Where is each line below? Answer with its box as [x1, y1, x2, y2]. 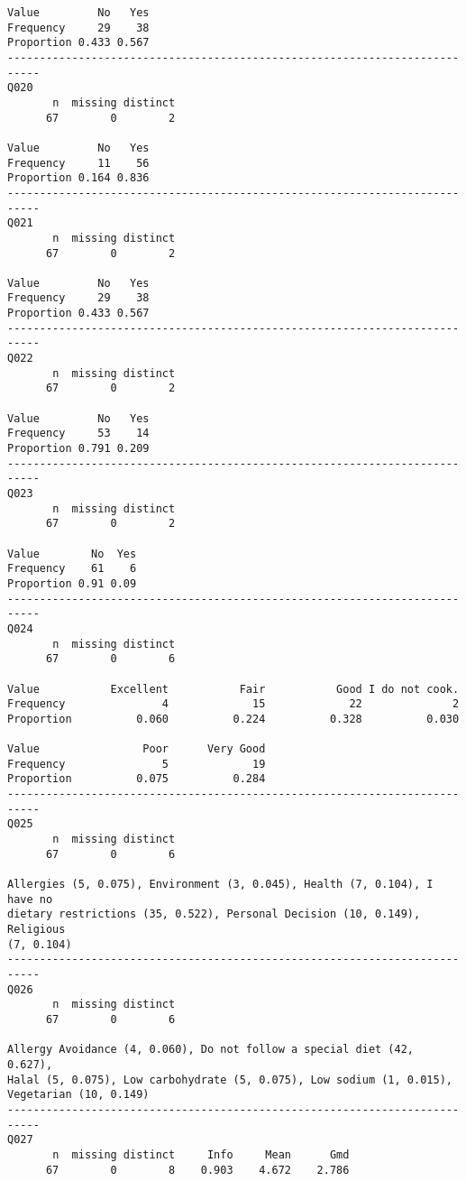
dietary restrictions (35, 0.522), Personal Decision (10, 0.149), [7, 908, 421, 921]
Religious [7, 923, 66, 936]
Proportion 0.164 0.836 [7, 171, 150, 185]
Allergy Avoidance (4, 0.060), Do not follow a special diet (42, [7, 1043, 415, 1056]
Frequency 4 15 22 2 [7, 697, 460, 711]
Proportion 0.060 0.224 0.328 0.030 [7, 712, 460, 725]
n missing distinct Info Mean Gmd [52, 1148, 350, 1161]
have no [7, 892, 53, 906]
